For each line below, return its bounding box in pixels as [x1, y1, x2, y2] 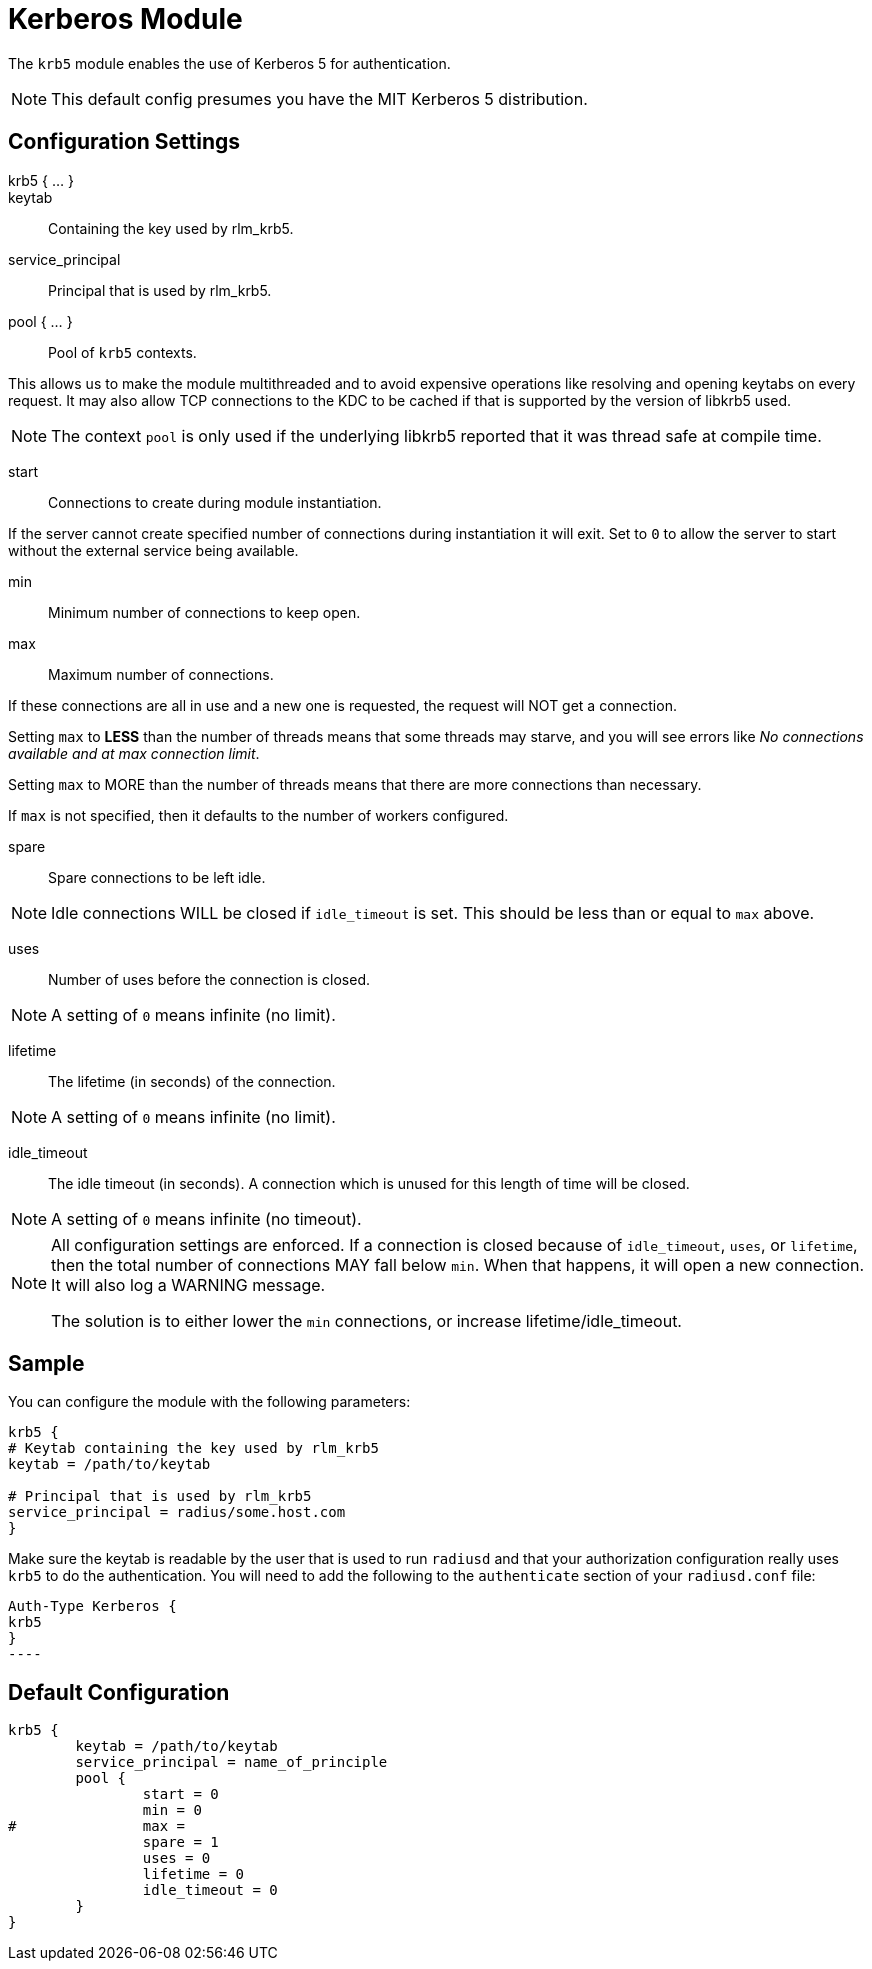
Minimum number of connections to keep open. [48, 603, 361, 621]
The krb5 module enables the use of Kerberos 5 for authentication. [8, 54, 451, 72]
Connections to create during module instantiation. [48, 493, 382, 511]
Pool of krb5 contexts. [48, 343, 197, 361]
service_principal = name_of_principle [75, 1754, 388, 1771]
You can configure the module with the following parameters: [8, 1393, 411, 1411]
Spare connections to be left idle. [48, 868, 266, 886]
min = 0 [142, 1802, 202, 1819]
